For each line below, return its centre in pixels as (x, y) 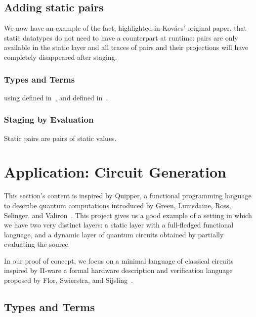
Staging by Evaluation (49, 119)
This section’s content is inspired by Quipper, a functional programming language (128, 196)
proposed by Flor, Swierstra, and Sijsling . (68, 280)
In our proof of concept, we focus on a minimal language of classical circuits (119, 260)
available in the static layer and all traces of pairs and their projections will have (126, 47)
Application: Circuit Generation (115, 172)
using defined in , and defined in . (56, 97)
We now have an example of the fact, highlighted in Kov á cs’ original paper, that (125, 28)
